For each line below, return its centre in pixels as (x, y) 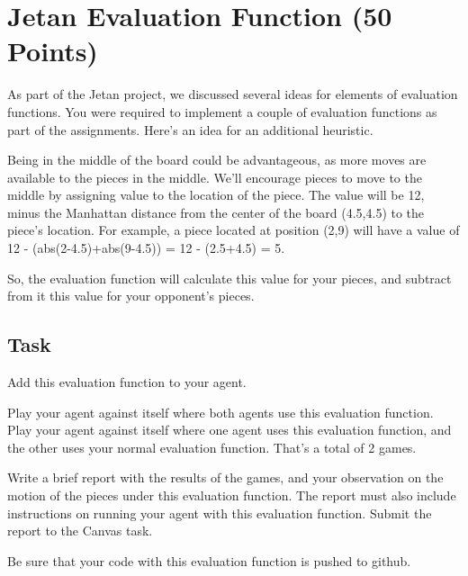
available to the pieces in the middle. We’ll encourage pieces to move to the (215, 177)
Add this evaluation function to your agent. (127, 382)
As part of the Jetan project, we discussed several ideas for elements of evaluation (233, 94)
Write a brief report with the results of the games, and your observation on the (225, 477)
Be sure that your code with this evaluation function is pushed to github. (209, 560)
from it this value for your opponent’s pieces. (131, 296)
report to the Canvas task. (80, 531)
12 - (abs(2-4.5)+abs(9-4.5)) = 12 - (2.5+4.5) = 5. (146, 248)
